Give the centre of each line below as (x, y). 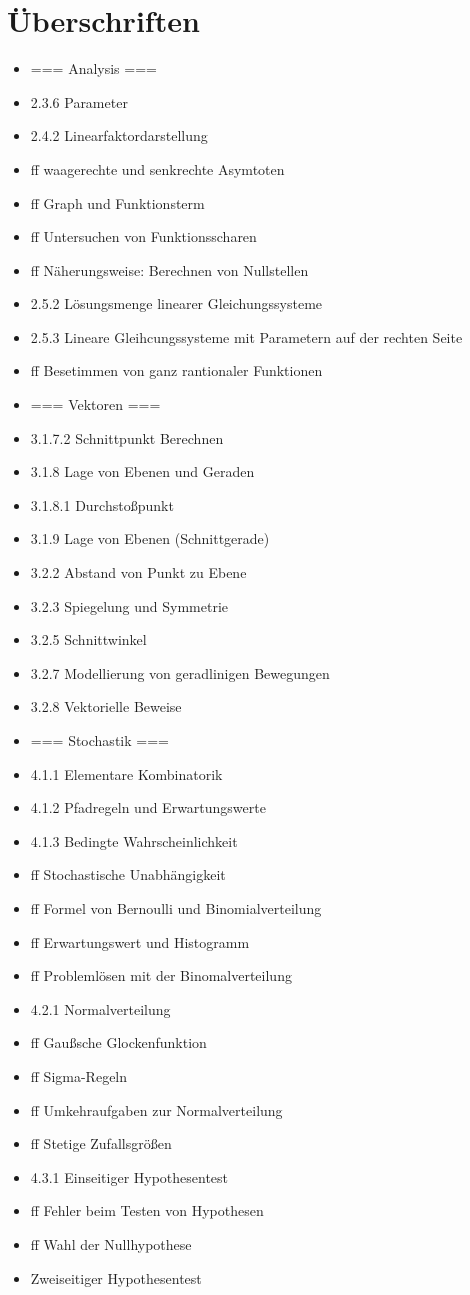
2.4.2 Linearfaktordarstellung (119, 135)
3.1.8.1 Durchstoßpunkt (102, 504)
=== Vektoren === (95, 404)
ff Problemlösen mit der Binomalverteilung (161, 975)
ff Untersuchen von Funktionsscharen (143, 236)
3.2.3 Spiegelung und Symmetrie (129, 605)
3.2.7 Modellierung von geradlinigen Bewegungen (180, 672)
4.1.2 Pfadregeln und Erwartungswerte (148, 807)
